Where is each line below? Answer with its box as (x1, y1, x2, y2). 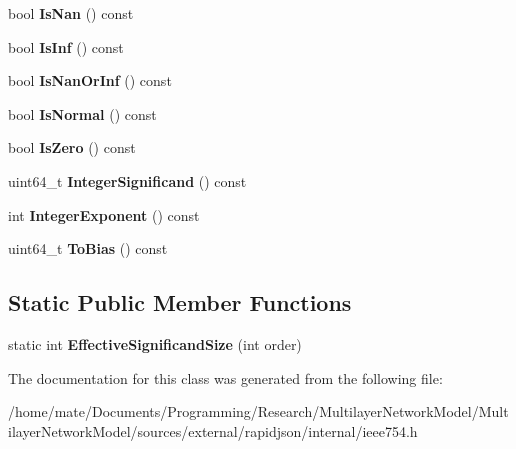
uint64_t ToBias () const (8, 238, 168, 259)
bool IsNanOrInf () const (8, 70, 172, 91)
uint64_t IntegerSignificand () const (8, 170, 247, 191)
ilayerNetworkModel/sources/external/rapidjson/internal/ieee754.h (8, 420, 418, 441)
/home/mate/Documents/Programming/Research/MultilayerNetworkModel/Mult (8, 401, 509, 422)
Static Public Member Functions (8, 287, 352, 318)
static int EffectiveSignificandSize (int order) (8, 333, 302, 354)
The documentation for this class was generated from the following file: (8, 367, 443, 388)
